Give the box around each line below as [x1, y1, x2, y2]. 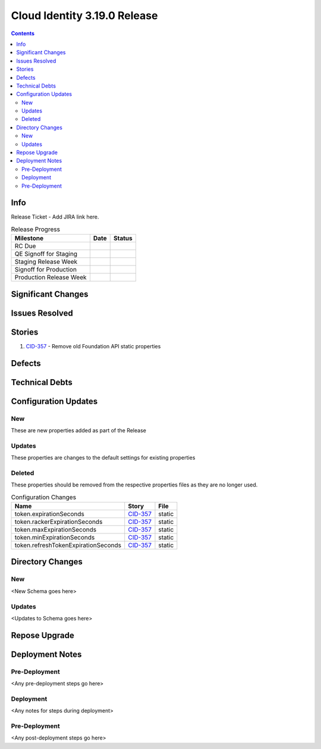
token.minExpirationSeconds [14, 533, 95, 542]
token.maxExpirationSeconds [14, 526, 97, 534]
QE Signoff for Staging [14, 250, 77, 258]
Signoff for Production [14, 266, 77, 274]
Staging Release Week [14, 258, 78, 266]
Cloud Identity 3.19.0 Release [11, 9, 158, 22]
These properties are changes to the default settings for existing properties [11, 454, 196, 461]
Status [113, 234, 133, 242]
